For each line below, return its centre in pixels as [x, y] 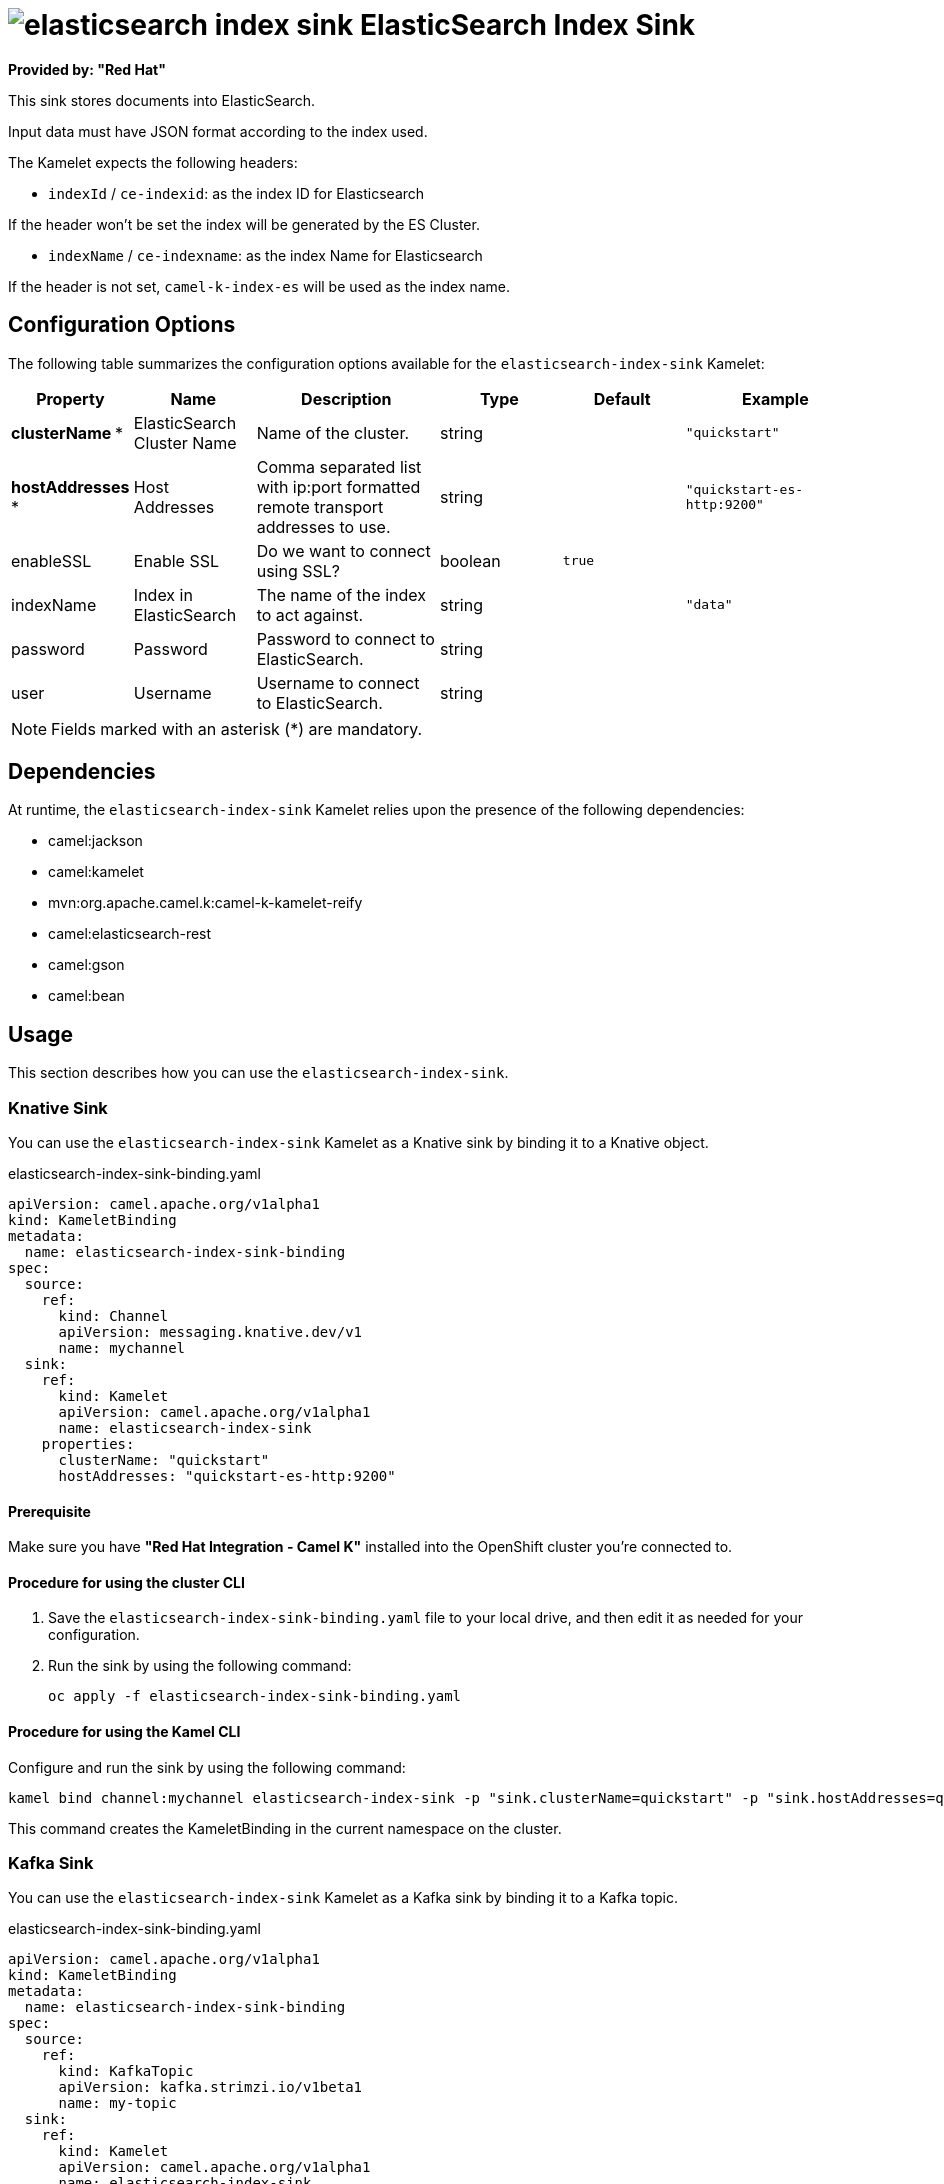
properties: [88, 1444]
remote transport [320, 506]
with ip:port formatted [338, 486]
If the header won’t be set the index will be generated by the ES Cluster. [244, 224]
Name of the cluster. [333, 432]
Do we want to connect [343, 550]
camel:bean [86, 996]
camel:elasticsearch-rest [130, 934]
